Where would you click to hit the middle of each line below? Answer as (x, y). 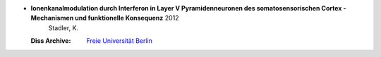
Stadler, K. (64, 27)
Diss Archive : (51, 41)
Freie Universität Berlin (120, 41)
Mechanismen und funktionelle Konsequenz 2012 (105, 18)
